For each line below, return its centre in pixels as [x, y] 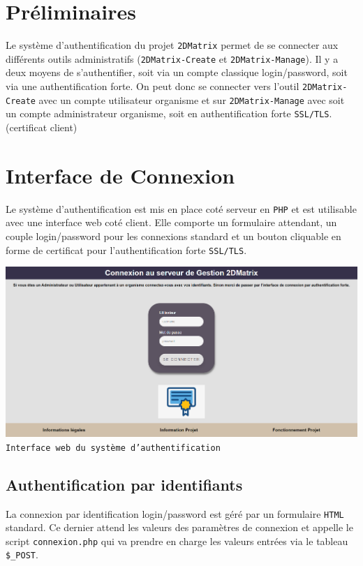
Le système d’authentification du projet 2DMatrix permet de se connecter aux [172, 45]
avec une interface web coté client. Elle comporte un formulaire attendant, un [171, 222]
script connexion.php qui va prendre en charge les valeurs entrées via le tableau [177, 541]
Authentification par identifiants [124, 484]
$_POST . [22, 554]
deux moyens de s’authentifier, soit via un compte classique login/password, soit [177, 72]
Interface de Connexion [120, 175]
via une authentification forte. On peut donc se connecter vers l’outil [153, 86]
